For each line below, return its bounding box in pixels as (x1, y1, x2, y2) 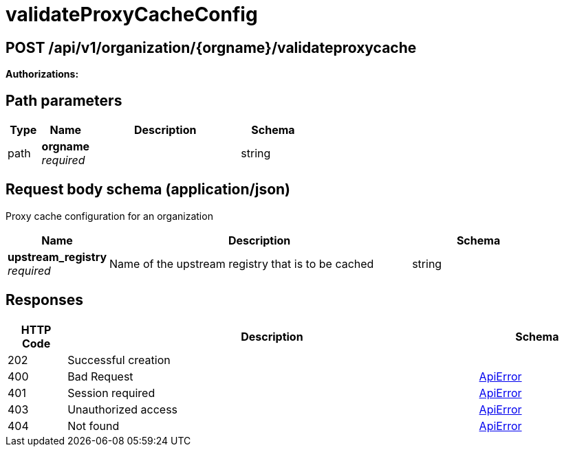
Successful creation (67, 352, 171, 367)
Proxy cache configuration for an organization (6, 210, 213, 222)
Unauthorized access (67, 402, 178, 416)
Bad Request (67, 369, 133, 383)
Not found (67, 418, 120, 433)
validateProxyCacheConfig (6, 3, 258, 26)
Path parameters (6, 91, 122, 109)
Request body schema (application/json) (6, 181, 291, 199)
